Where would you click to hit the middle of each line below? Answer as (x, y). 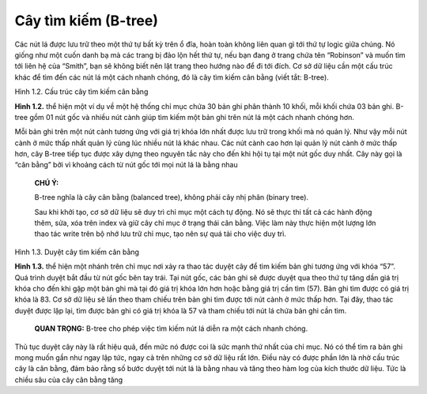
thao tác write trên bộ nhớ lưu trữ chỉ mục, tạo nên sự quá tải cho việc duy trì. (160, 234)
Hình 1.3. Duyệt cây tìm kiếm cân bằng (77, 252)
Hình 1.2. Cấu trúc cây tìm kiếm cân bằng (81, 92)
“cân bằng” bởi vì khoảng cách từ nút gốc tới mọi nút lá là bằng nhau (126, 165)
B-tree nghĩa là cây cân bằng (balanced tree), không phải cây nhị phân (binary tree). (171, 197)
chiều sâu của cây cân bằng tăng (69, 380)
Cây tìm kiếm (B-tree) (86, 21)
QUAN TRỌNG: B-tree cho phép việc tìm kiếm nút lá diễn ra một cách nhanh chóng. (171, 328)
